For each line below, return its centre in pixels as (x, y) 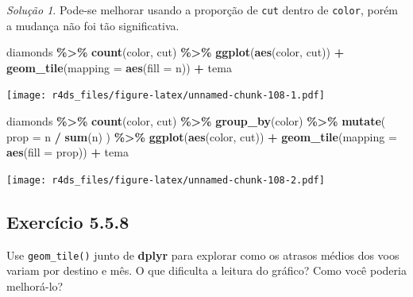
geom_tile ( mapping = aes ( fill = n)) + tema (119, 67)
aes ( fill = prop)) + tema (68, 152)
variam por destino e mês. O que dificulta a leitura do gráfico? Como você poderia (206, 270)
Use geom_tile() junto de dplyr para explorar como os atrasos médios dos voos (203, 255)
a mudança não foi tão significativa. (93, 25)
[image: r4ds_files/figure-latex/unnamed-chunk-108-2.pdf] (166, 180)
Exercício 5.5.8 (68, 221)
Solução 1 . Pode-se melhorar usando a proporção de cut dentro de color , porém (203, 10)
